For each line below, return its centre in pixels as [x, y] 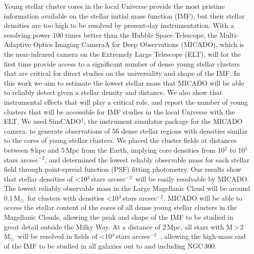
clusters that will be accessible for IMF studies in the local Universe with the [119, 111]
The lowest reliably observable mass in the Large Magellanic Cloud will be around [127, 188]
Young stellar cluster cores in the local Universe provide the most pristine [115, 6]
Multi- [229, 35]
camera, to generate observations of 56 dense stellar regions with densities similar [126, 130]
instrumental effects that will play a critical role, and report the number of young [126, 102]
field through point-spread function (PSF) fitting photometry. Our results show [123, 169]
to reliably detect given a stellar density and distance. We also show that [113, 92]
